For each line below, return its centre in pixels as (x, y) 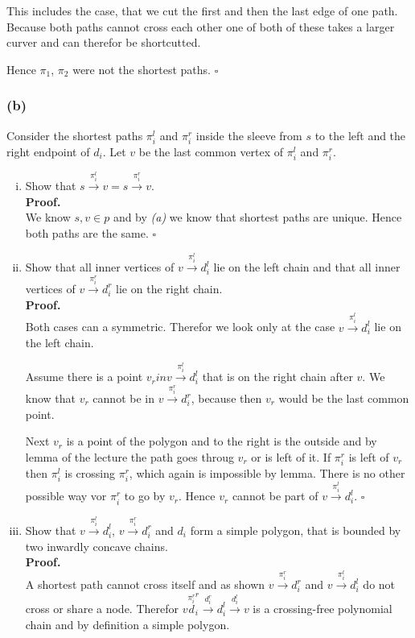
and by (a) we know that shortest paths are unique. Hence (257, 217)
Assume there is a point (84, 377)
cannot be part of (275, 496)
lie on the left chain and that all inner (307, 267)
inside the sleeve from (249, 135)
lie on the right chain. (169, 288)
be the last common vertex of (211, 151)
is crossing (90, 472)
